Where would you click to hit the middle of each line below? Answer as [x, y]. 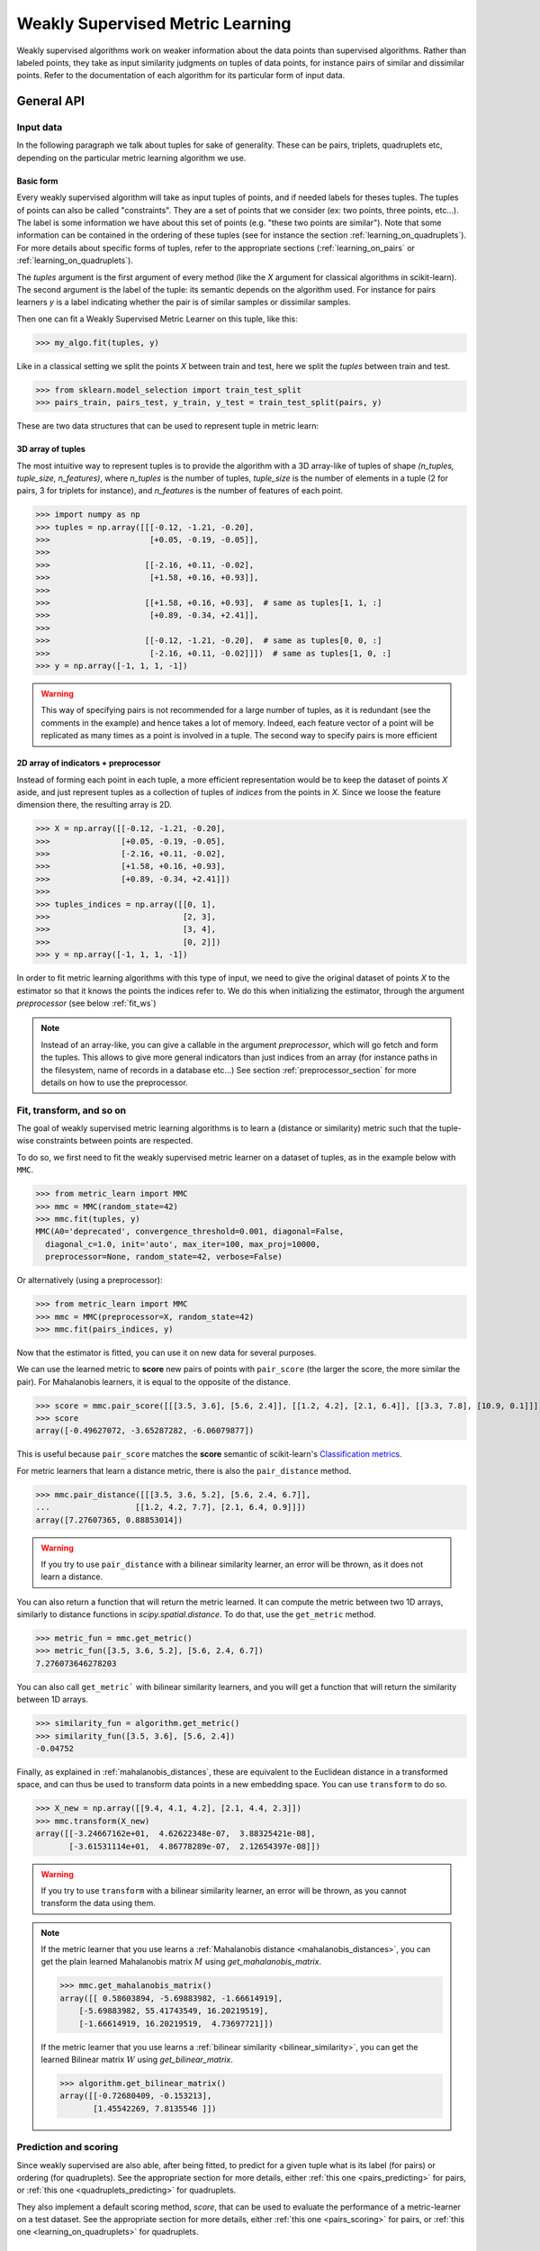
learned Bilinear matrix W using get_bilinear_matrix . [137, 2060]
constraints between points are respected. [115, 1141]
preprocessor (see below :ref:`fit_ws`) [86, 1003]
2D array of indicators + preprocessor [89, 763]
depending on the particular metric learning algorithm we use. [131, 158]
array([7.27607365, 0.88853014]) [109, 1520]
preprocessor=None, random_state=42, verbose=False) [164, 1257]
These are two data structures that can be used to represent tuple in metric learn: [168, 426]
